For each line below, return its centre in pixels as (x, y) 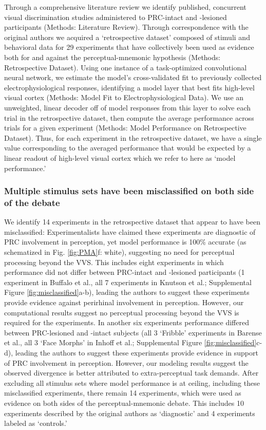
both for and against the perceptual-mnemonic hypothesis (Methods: (112, 57)
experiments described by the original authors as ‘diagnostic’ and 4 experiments (130, 413)
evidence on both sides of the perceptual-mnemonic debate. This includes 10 (124, 403)
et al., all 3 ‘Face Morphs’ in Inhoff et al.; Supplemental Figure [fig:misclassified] (130, 342)
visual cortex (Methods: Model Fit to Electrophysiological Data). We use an (124, 97)
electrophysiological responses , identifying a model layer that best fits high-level (129, 87)
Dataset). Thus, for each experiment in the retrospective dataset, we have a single (133, 137)
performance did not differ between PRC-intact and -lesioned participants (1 (125, 272)
